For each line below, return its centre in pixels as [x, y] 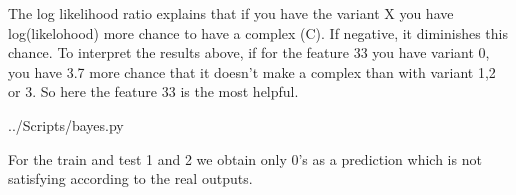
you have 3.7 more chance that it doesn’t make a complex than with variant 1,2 [252, 71]
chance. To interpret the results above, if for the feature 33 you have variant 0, [249, 52]
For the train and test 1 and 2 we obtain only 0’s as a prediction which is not [245, 158]
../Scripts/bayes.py [66, 124]
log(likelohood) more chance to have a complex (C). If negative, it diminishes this [258, 32]
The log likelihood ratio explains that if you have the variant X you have [231, 13]
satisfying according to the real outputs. [130, 178]
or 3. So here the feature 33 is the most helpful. [153, 91]
